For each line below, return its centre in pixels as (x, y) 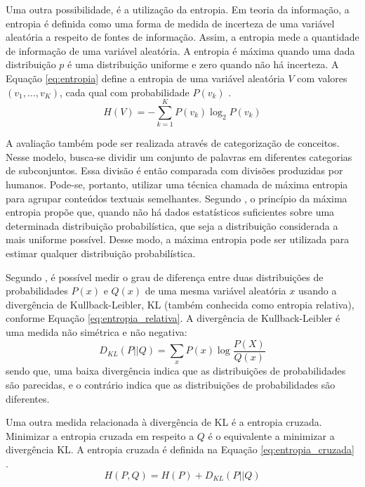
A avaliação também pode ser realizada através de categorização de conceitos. (173, 143)
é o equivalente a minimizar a (271, 435)
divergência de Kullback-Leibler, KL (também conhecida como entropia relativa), (180, 304)
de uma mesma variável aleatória (215, 291)
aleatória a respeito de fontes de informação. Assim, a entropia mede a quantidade (182, 37)
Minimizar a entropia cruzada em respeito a (100, 435)
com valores (322, 78)
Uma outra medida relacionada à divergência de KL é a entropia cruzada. (164, 422)
